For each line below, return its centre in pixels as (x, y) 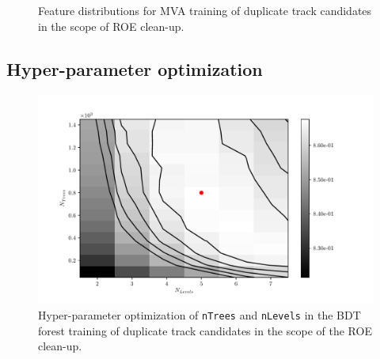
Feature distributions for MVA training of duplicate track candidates (205, 10)
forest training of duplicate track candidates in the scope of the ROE (205, 330)
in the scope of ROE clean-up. (111, 26)
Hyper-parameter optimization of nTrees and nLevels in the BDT (199, 314)
